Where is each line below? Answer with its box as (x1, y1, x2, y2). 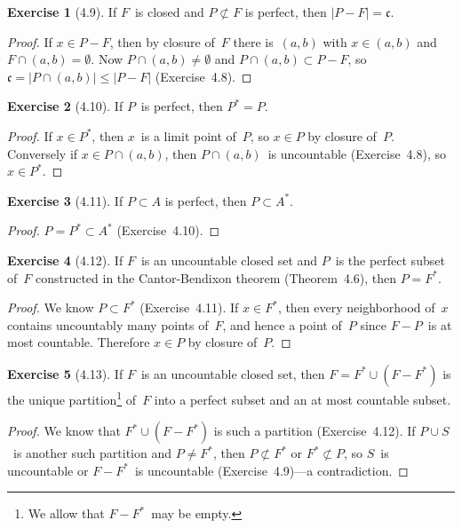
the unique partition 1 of (7, 387, 137, 408)
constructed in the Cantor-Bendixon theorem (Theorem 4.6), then (35, 268, 397, 287)
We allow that (28, 504, 105, 523)
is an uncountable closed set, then (140, 364, 325, 382)
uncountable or (7, 461, 89, 479)
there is (233, 32, 274, 51)
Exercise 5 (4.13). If (7, 364, 123, 382)
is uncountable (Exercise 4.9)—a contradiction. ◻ (134, 461, 409, 479)
